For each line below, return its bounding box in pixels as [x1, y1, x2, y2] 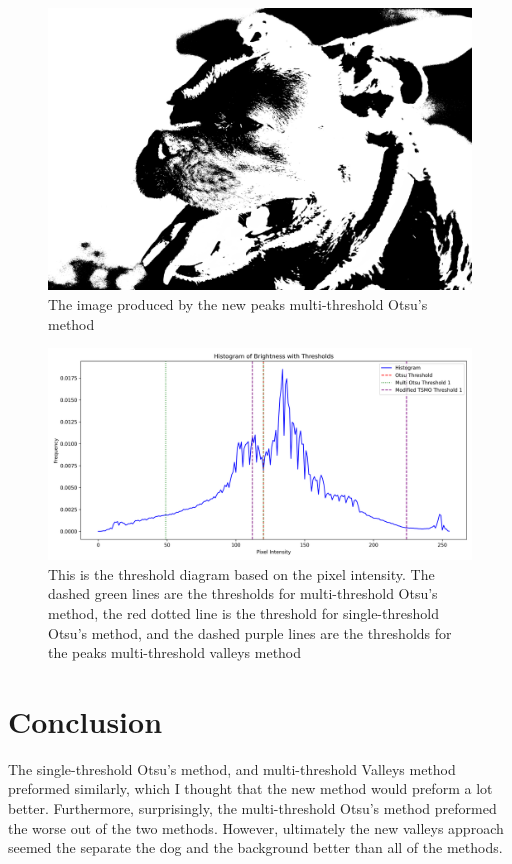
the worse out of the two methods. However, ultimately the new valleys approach [8, 817, 504, 838]
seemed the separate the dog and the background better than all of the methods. [8, 837, 503, 858]
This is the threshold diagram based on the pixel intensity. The [48, 563, 435, 584]
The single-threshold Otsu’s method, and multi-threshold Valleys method [8, 758, 456, 779]
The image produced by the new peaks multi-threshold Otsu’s [48, 293, 428, 314]
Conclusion [8, 700, 163, 741]
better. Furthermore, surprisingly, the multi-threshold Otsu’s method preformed [8, 798, 497, 819]
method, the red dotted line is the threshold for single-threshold [48, 602, 439, 623]
